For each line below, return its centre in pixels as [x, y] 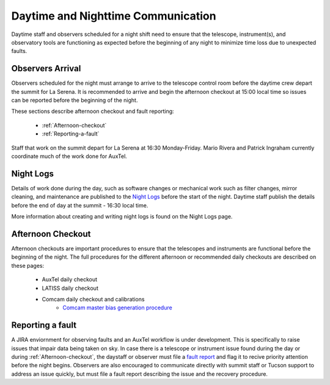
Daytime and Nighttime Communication [114, 16]
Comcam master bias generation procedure [117, 308]
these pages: [28, 265]
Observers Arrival [46, 69]
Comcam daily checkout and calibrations [93, 299]
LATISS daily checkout [70, 288]
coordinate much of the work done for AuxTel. [69, 156]
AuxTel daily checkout [70, 279]
